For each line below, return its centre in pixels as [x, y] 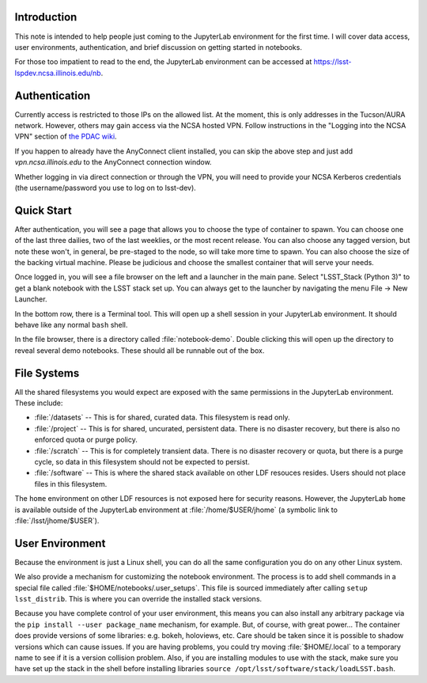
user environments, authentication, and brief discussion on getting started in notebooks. [158, 47]
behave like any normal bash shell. [71, 324]
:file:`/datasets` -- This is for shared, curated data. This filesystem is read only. [162, 417]
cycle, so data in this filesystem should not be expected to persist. [142, 462]
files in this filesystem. [71, 484]
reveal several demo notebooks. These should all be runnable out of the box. [140, 350]
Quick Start [43, 210]
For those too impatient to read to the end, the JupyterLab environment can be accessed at [163, 62]
